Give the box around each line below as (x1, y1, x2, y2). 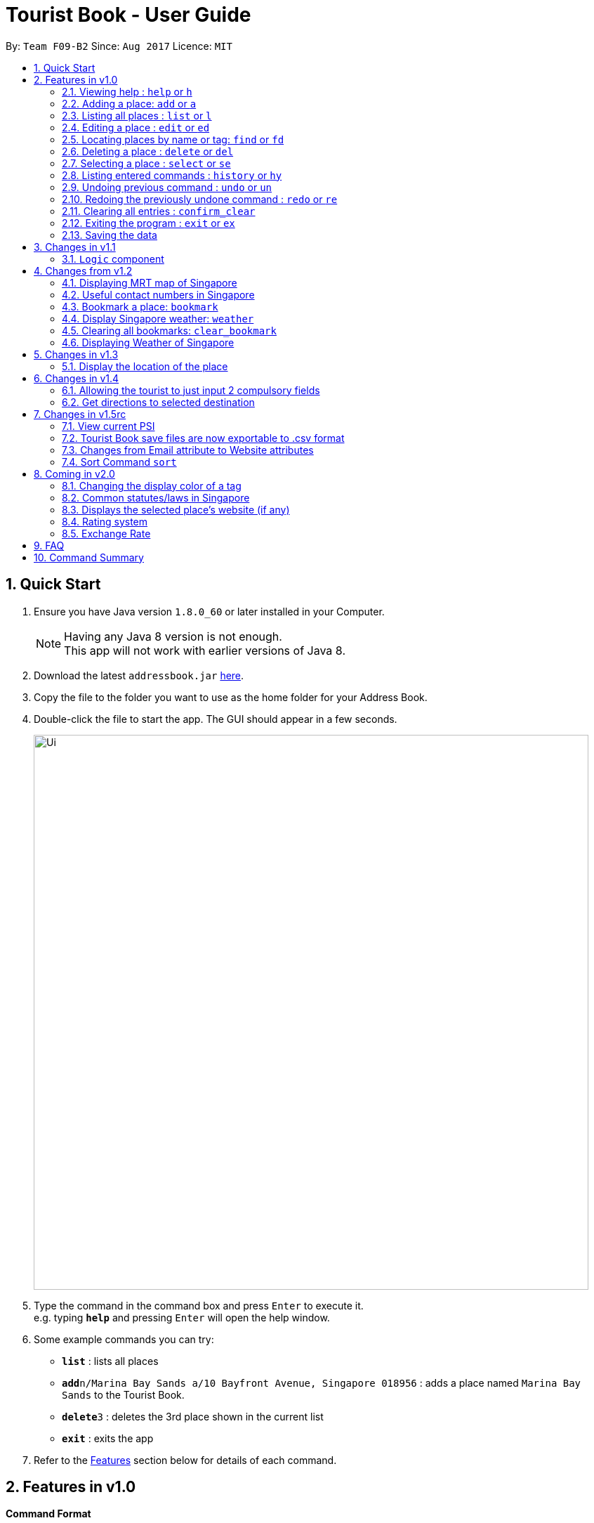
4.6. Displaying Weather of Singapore (62, 336, 235, 348)
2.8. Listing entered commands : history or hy (62, 169, 282, 181)
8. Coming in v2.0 (34, 467, 115, 480)
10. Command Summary (34, 551, 144, 563)
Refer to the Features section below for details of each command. (34, 1453, 337, 1466)
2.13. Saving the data (62, 228, 157, 241)
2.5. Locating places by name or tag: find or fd (62, 133, 284, 145)
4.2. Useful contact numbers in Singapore (62, 288, 255, 301)
